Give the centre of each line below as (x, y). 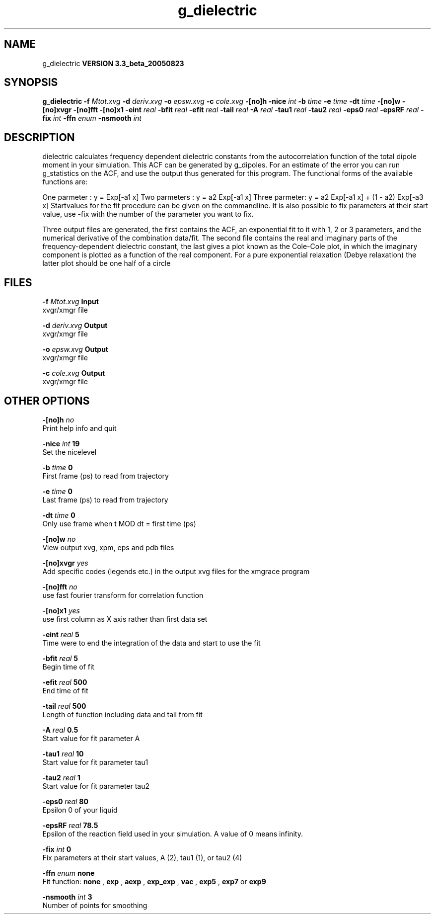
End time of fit (65, 690)
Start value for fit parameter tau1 (95, 762)
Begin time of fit (68, 667)
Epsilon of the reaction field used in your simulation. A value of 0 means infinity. (173, 834)
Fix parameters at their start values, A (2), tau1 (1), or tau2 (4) (142, 857)
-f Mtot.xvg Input (71, 302)
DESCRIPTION (39, 137)
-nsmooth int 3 (67, 897)
